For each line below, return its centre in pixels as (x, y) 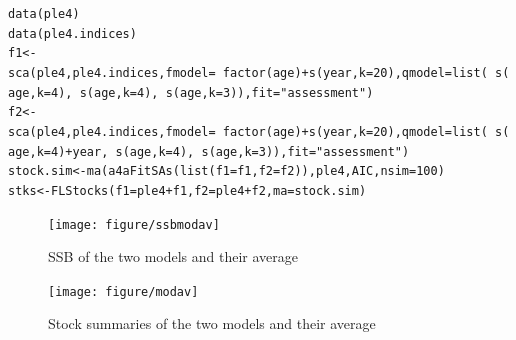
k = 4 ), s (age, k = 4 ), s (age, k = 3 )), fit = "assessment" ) (205, 92)
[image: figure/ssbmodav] (134, 224)
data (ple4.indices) (72, 33)
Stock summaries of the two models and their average (212, 323)
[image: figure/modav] (123, 291)
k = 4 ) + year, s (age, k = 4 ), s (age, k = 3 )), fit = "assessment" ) (223, 151)
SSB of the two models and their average (173, 256)
